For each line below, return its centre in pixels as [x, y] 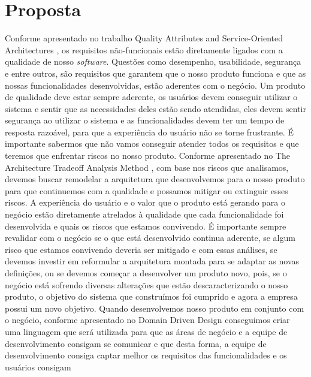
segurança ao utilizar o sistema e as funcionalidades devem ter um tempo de [145, 120]
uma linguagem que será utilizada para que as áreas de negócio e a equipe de [146, 331]
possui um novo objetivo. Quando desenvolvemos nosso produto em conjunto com [155, 308]
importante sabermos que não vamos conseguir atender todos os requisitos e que [152, 144]
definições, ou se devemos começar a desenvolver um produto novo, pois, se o [146, 273]
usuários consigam [38, 367]
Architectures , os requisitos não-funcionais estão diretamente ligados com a [144, 49]
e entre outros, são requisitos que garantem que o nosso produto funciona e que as [155, 73]
